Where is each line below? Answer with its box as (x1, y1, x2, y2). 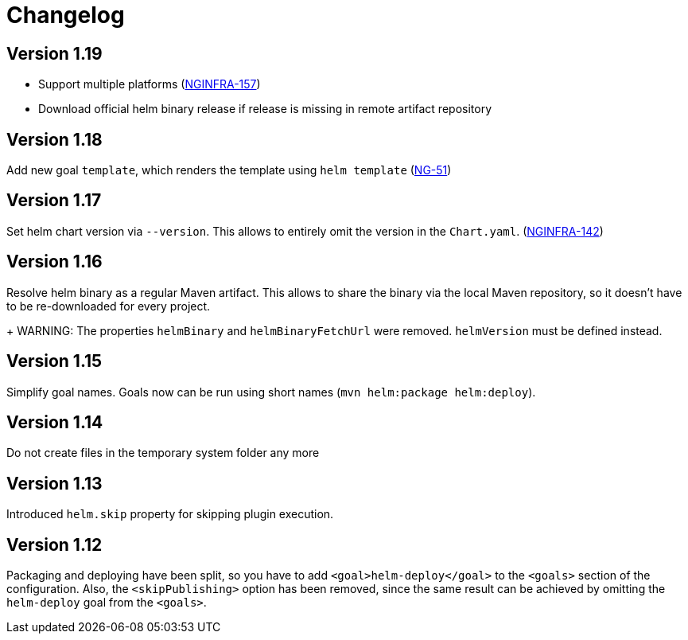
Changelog (6, 2, 125, 29)
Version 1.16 (6, 252, 103, 272)
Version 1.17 (6, 190, 102, 211)
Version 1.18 (6, 129, 103, 150)
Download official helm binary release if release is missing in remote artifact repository (38, 102, 492, 116)
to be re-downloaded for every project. (6, 299, 211, 313)
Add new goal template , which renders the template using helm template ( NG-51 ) (6, 163, 452, 178)
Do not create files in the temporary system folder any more (6, 446, 320, 460)
